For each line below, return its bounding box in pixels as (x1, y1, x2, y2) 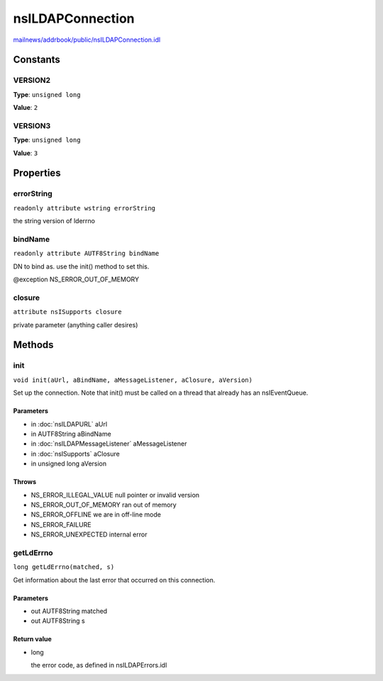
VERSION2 (13, 75, 51, 85)
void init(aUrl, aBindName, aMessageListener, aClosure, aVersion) (13, 376, 253, 384)
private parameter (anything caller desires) (13, 320, 138, 329)
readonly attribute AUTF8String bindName (13, 249, 160, 258)
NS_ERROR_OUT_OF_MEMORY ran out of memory (30, 500, 177, 509)
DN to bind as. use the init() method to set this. (13, 262, 150, 271)
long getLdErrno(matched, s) (13, 563, 115, 571)
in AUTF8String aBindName (30, 429, 111, 438)
